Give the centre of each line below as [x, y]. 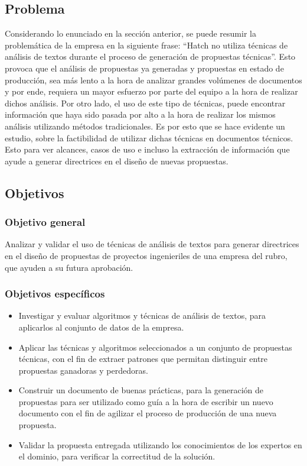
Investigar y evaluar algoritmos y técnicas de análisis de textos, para [142, 315]
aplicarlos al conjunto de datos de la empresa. [101, 327]
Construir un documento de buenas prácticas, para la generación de [141, 390]
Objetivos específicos [55, 294]
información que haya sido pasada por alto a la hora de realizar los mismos [140, 114]
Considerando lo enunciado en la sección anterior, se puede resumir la [130, 33]
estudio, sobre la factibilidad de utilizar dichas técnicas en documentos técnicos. [149, 137]
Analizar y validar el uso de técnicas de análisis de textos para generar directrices [152, 244]
